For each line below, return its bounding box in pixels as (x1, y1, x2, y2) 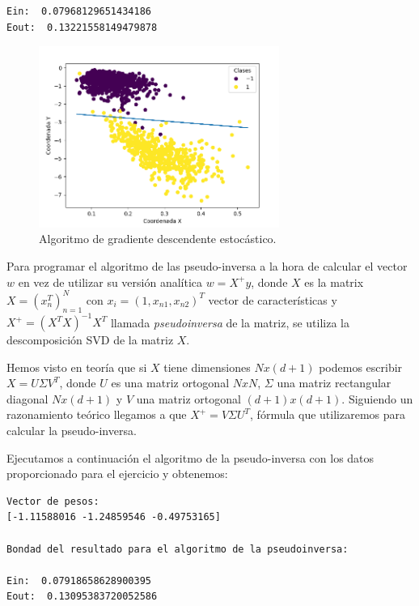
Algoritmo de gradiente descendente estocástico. (39, 230, 277, 247)
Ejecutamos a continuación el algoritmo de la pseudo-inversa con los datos (6, 449, 375, 466)
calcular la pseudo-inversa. (6, 422, 137, 438)
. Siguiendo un (341, 390, 413, 407)
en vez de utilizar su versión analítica (18, 273, 203, 290)
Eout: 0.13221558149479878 (6, 21, 158, 33)
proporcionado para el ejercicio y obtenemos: (6, 465, 228, 482)
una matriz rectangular (277, 374, 391, 391)
